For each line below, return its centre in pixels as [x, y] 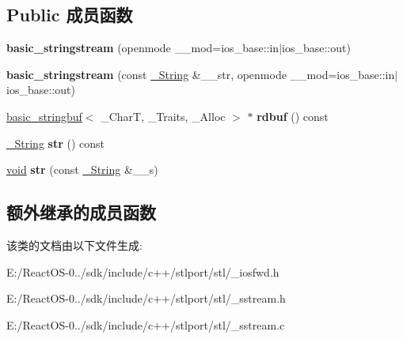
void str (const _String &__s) [82, 169]
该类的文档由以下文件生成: [74, 245]
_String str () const [56, 143]
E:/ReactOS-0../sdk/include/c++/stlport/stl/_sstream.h [146, 298]
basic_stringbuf [44, 116]
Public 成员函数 [70, 15]
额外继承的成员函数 [81, 212]
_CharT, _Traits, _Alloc [163, 116]
